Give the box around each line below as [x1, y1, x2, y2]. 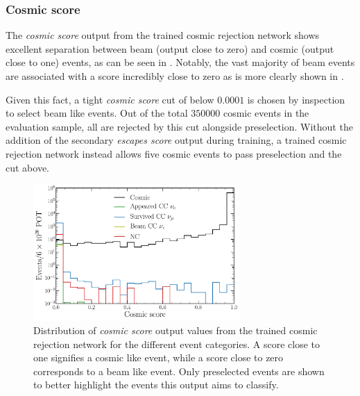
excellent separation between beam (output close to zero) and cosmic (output [6, 41, 334, 56]
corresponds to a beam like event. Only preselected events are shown [33, 363, 325, 378]
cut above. [6, 160, 49, 174]
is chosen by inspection [247, 92, 345, 106]
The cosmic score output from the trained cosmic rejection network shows [6, 28, 320, 42]
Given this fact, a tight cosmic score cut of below [6, 92, 214, 106]
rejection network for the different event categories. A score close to [33, 336, 320, 351]
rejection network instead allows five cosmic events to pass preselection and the [6, 146, 342, 160]
